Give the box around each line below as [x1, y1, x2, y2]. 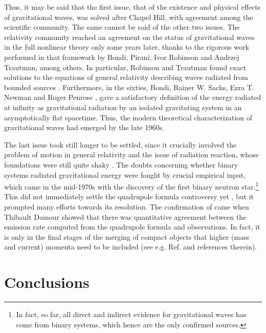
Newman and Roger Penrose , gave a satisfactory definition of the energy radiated [4, 92, 261, 102]
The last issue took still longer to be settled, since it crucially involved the [4, 139, 237, 150]
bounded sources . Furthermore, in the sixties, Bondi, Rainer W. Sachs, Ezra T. [4, 81, 254, 92]
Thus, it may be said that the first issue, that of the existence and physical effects [4, 2, 261, 12]
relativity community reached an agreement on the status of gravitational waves [4, 31, 255, 42]
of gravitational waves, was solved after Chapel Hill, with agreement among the [4, 11, 253, 22]
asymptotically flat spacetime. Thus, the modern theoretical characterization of [4, 112, 252, 122]
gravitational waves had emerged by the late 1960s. [4, 122, 164, 133]
